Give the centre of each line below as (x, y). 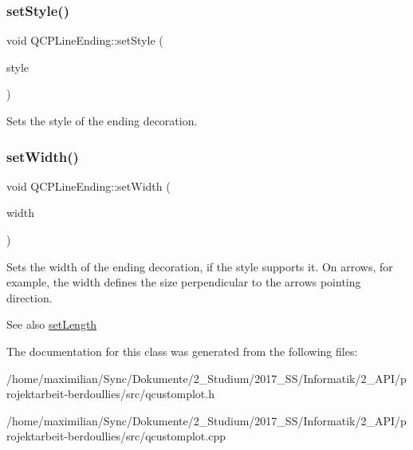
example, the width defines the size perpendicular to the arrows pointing (184, 282)
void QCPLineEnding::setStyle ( (85, 40)
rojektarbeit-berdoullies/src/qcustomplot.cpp (116, 436)
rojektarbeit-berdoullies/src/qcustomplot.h (110, 394)
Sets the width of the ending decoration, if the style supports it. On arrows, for (200, 266)
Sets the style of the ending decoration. (102, 120)
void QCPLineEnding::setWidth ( (88, 186)
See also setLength (52, 324)
